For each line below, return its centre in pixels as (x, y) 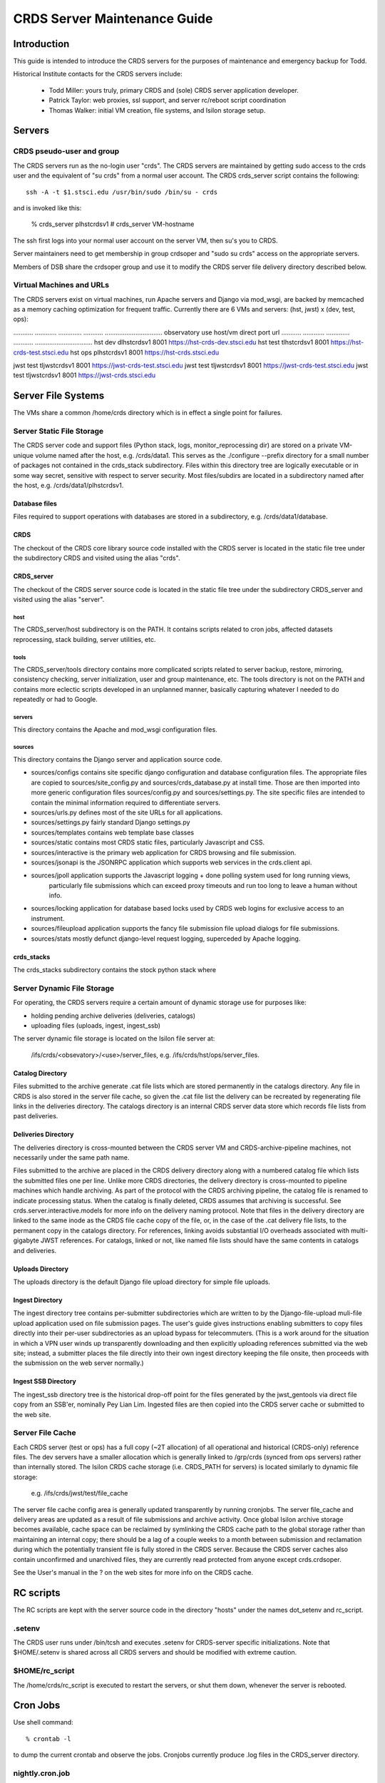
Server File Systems (59, 396)
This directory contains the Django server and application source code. (118, 760)
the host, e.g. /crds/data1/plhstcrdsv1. (68, 485)
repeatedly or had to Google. (55, 700)
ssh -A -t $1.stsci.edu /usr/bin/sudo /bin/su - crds (122, 192)
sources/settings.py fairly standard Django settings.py (111, 822)
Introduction (41, 44)
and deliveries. (35, 1250)
